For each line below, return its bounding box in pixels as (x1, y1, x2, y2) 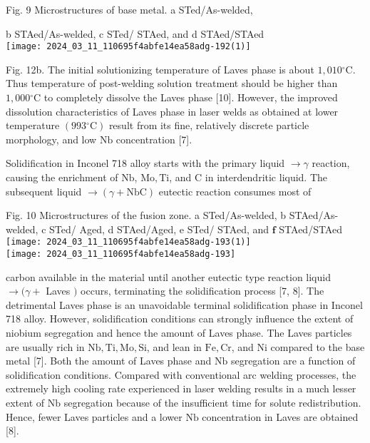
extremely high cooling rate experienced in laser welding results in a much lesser (6, 381, 356, 396)
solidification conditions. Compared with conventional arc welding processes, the (6, 367, 356, 382)
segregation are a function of (230, 353, 356, 368)
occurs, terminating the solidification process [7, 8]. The (81, 283, 324, 298)
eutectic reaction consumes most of (158, 183, 312, 198)
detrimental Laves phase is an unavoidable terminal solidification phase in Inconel (6, 297, 363, 312)
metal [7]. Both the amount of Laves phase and (6, 353, 212, 368)
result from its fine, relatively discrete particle (108, 118, 309, 133)
